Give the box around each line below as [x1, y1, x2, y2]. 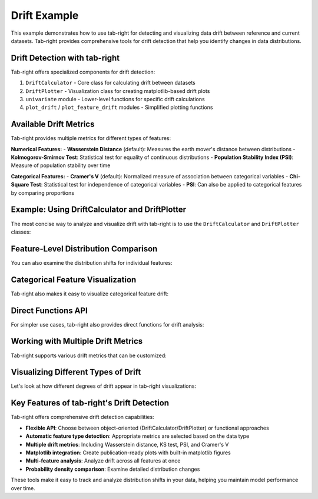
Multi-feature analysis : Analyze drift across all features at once [25, 457, 181, 464]
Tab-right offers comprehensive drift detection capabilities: [11, 414, 154, 421]
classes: [11, 228, 31, 235]
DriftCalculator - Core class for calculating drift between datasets [25, 79, 196, 87]
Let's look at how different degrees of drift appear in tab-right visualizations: [11, 382, 197, 390]
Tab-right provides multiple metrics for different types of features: [11, 135, 171, 142]
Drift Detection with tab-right [11, 53, 120, 63]
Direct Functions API [11, 305, 88, 315]
